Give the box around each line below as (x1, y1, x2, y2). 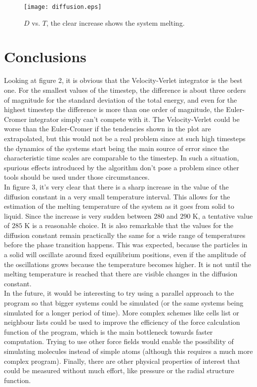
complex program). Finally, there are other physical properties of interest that (4, 355, 240, 366)
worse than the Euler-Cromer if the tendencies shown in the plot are (4, 123, 211, 134)
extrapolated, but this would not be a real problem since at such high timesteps (4, 133, 246, 143)
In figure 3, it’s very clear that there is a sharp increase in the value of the (4, 181, 229, 192)
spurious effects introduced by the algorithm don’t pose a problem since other (4, 162, 239, 172)
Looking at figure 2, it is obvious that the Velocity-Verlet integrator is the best (4, 75, 243, 85)
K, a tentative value (192, 210, 253, 221)
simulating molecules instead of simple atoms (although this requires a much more (4, 346, 253, 356)
